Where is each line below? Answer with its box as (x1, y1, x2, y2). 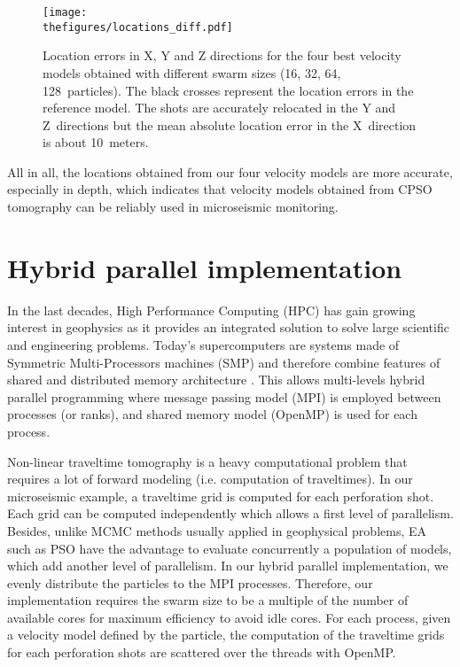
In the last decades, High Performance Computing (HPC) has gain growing (7, 300, 416, 319)
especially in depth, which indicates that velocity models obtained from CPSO (7, 180, 433, 198)
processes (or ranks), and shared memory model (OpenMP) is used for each (7, 405, 417, 423)
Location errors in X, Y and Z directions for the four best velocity (43, 46, 402, 65)
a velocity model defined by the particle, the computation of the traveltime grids (7, 625, 445, 644)
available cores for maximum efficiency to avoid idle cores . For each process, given (7, 608, 451, 626)
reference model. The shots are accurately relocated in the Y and (43, 98, 396, 117)
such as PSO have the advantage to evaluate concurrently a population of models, (7, 539, 452, 557)
